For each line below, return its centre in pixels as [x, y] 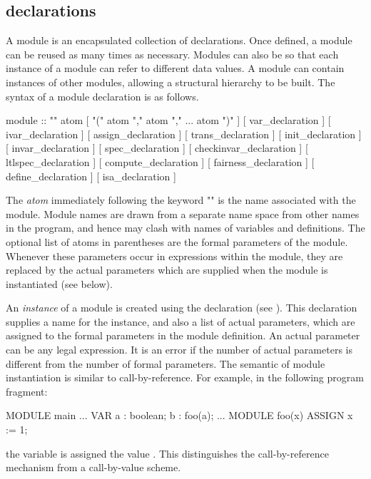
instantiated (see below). [59, 283]
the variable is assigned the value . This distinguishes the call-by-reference [167, 453]
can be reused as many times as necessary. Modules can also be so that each [172, 54]
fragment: [27, 391]
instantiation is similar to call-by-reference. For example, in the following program [185, 377]
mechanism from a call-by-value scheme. [93, 467]
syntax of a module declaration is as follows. [102, 96]
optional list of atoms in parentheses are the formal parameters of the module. [177, 241]
